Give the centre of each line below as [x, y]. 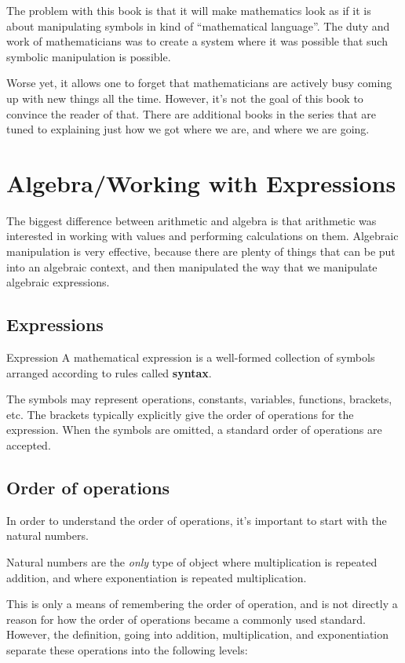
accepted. [29, 445]
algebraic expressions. [58, 282]
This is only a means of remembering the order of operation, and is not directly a [202, 604]
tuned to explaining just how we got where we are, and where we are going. [188, 129]
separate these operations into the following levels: [127, 649]
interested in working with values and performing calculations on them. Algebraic [202, 236]
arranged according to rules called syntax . [109, 372]
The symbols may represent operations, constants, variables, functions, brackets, [199, 399]
